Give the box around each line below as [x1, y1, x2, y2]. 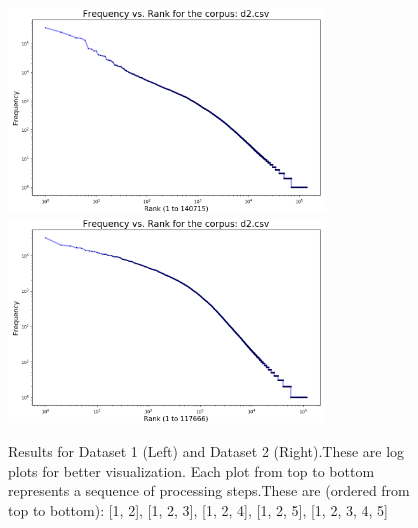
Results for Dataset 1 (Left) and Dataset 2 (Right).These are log [8, 441, 405, 462]
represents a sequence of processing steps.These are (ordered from [8, 480, 410, 501]
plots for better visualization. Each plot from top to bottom [8, 460, 375, 481]
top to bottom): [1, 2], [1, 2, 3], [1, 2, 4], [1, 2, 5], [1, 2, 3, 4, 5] [8, 499, 388, 520]
